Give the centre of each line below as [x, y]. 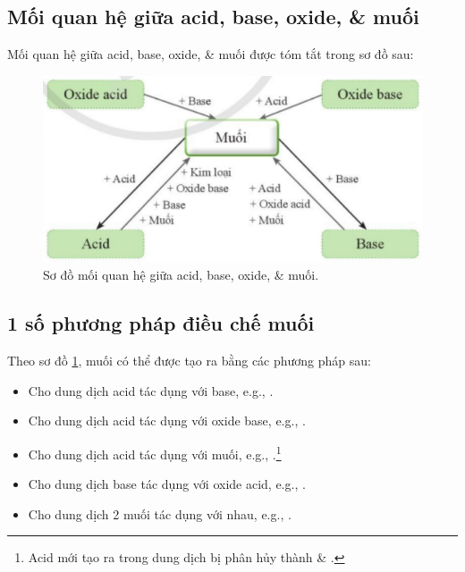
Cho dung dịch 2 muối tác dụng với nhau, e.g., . [160, 513]
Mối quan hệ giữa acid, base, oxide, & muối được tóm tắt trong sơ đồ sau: [211, 54]
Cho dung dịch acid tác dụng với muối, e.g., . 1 [155, 453]
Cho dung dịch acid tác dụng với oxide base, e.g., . [167, 421]
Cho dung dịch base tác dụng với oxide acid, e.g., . [167, 484]
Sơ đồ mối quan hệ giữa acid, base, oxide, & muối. [181, 275]
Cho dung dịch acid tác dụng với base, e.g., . [151, 390]
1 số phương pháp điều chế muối [161, 323]
